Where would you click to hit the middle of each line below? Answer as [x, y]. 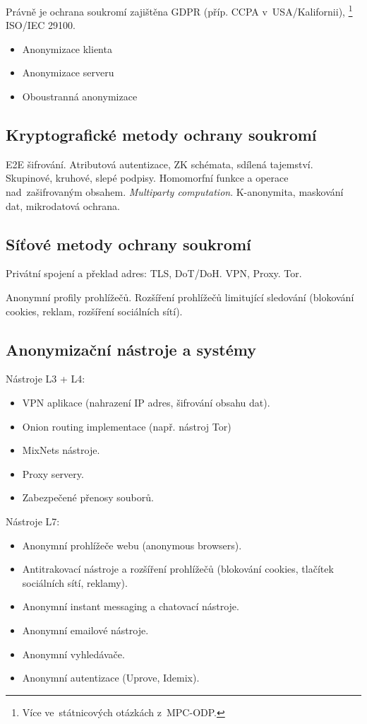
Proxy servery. [53, 473]
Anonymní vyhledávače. [73, 654]
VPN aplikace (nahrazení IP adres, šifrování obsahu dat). [146, 402]
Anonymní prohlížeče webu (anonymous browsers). [132, 545]
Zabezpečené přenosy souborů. [88, 497]
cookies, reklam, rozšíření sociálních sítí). [94, 311]
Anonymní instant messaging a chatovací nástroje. [131, 606]
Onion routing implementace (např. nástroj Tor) [127, 426]
